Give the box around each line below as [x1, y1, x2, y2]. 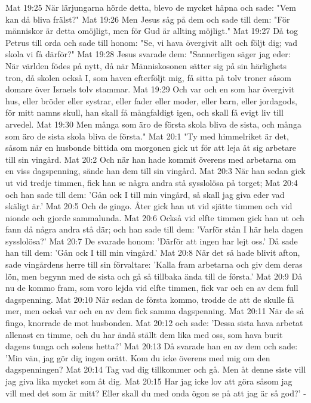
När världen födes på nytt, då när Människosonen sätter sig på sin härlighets [5, 59, 287, 72]
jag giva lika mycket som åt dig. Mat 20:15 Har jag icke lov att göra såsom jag [5, 375, 292, 387]
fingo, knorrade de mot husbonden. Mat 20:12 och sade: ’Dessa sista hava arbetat [5, 317, 303, 329]
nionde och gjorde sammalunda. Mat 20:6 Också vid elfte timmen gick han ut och [5, 211, 304, 224]
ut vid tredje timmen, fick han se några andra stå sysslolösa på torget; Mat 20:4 [5, 176, 298, 188]
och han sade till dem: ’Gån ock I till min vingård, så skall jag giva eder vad [5, 188, 285, 200]
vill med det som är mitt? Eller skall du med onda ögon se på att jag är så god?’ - [5, 386, 306, 399]
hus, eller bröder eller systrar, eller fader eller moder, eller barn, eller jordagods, [5, 94, 297, 107]
